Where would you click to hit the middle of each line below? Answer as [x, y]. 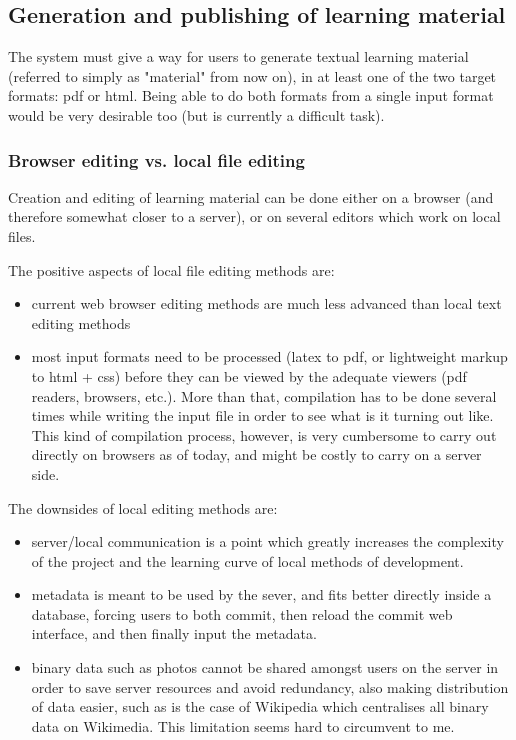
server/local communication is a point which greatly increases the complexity [267, 541]
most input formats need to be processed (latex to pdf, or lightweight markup [269, 356]
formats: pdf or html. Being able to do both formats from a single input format [251, 95]
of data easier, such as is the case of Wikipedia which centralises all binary [260, 706]
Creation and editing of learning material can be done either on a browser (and [251, 196]
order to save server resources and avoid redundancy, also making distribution [270, 686]
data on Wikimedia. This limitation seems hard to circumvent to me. [243, 725]
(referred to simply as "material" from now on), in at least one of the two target [252, 75]
